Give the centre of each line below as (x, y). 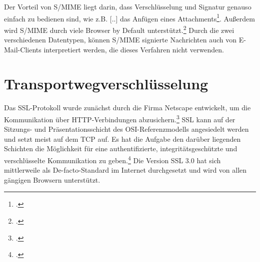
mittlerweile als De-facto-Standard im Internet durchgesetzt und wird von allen (125, 170)
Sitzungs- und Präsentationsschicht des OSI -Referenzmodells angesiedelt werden (126, 129)
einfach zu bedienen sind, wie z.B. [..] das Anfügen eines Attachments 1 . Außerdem (129, 17)
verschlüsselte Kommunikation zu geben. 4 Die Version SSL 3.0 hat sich (112, 159)
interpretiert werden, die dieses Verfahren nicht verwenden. (134, 49)
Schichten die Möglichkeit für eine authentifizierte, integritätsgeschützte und (121, 148)
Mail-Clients (23, 49)
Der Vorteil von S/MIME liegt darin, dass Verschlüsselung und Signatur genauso (128, 6)
